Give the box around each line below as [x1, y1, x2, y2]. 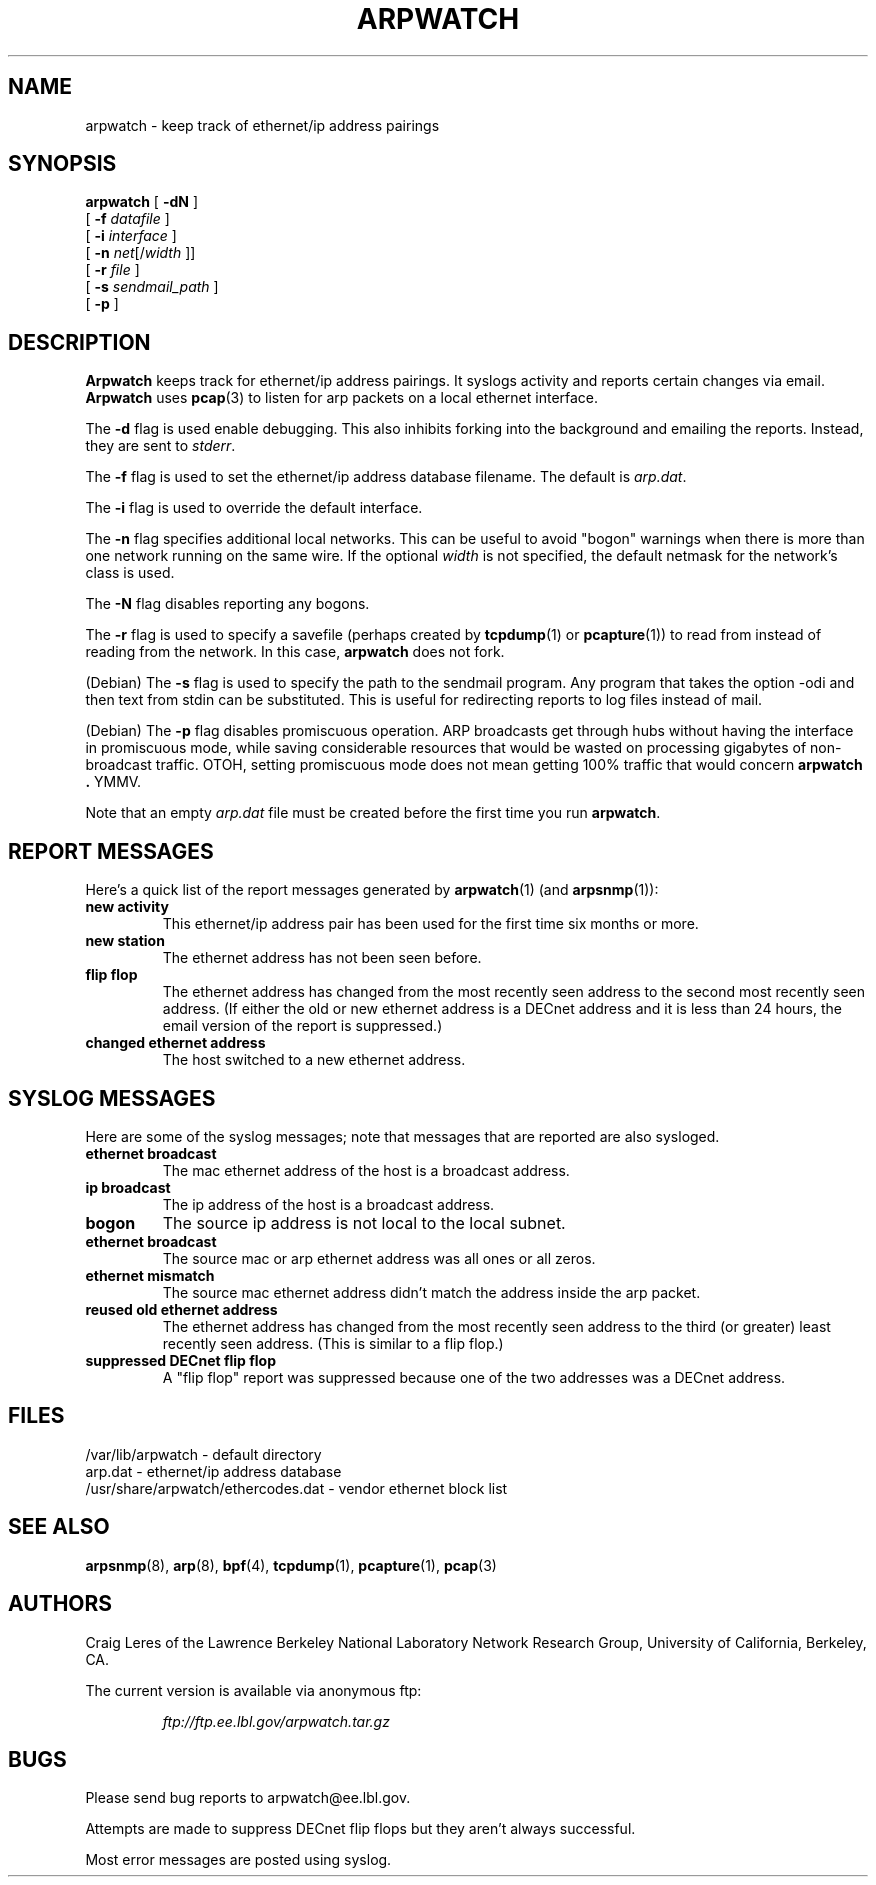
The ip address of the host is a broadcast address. [162, 1195, 495, 1213]
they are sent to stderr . [85, 437, 236, 455]
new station [85, 932, 165, 950]
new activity [85, 898, 169, 916]
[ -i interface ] [85, 227, 177, 245]
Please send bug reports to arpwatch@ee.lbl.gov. [85, 1789, 411, 1807]
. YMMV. [85, 773, 142, 791]
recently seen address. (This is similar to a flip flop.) [162, 1334, 504, 1352]
